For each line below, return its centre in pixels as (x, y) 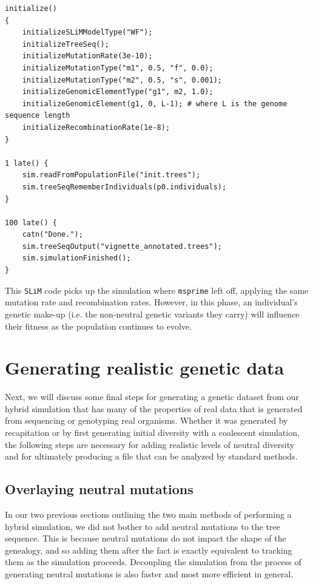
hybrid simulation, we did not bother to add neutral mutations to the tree (143, 526)
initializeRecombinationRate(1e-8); (96, 127)
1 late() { (27, 163)
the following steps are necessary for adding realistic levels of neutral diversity (150, 444)
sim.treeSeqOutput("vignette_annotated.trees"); (122, 246)
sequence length (38, 116)
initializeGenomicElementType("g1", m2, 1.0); (118, 92)
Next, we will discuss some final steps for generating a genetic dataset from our (152, 397)
